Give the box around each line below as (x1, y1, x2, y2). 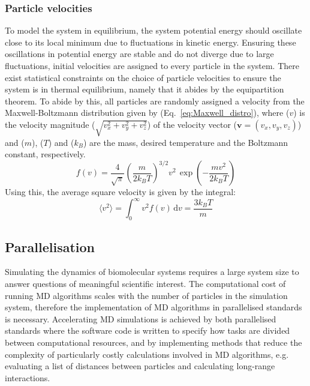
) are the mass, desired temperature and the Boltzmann (83, 136, 288, 148)
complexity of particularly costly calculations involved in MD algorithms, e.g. (5, 348, 289, 360)
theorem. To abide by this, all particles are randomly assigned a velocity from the (5, 94, 305, 107)
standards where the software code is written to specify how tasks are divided (5, 324, 290, 337)
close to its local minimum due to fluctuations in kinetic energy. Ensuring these (5, 35, 296, 48)
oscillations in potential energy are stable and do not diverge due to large (5, 47, 274, 60)
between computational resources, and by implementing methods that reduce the (5, 336, 302, 349)
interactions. (5, 371, 50, 384)
